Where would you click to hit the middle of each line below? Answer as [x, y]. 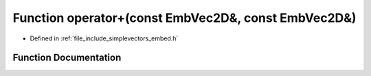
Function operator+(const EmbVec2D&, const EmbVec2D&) [184, 18]
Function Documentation [67, 58]
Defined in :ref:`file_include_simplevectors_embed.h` [104, 38]
